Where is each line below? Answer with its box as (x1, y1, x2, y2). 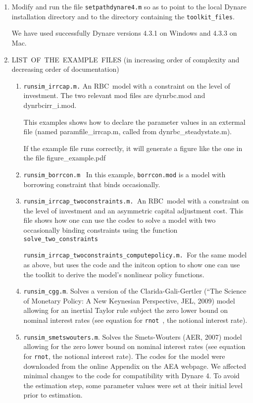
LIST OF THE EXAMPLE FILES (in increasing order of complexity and (11, 54, 240, 64)
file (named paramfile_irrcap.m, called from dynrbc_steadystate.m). (23, 126, 232, 137)
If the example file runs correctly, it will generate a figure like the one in (23, 143, 243, 153)
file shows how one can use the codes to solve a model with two (23, 215, 216, 225)
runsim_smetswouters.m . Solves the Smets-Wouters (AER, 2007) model (23, 331, 242, 342)
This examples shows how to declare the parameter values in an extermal (23, 116, 246, 127)
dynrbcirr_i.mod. (23, 100, 77, 110)
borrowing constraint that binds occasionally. (23, 179, 160, 189)
